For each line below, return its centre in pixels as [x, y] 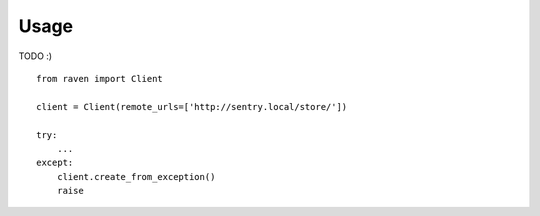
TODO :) [35, 56]
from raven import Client [100, 78]
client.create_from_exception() [136, 176]
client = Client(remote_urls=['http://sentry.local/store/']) [192, 106]
